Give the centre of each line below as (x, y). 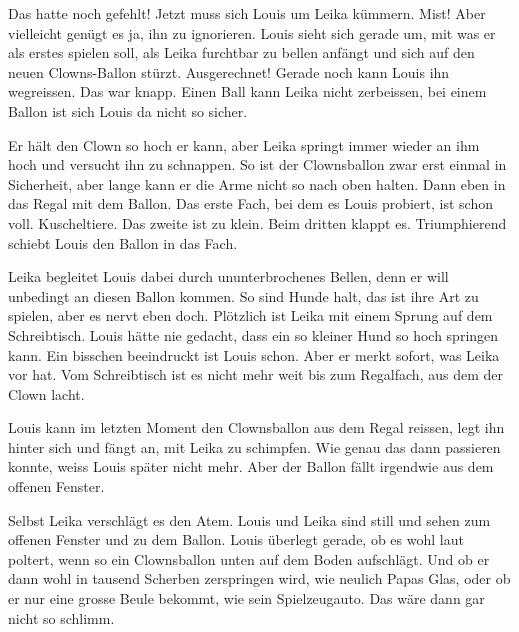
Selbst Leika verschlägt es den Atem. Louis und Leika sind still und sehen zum (249, 519)
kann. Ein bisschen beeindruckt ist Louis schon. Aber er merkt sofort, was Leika (254, 354)
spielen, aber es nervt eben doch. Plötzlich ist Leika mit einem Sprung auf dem (250, 315)
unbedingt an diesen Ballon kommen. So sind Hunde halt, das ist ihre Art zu (243, 295)
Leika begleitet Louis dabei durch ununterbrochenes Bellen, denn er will (228, 276)
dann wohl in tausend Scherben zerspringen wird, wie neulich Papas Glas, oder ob (259, 578)
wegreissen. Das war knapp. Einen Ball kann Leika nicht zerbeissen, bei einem (247, 91)
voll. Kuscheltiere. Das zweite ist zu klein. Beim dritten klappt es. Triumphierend (257, 222)
